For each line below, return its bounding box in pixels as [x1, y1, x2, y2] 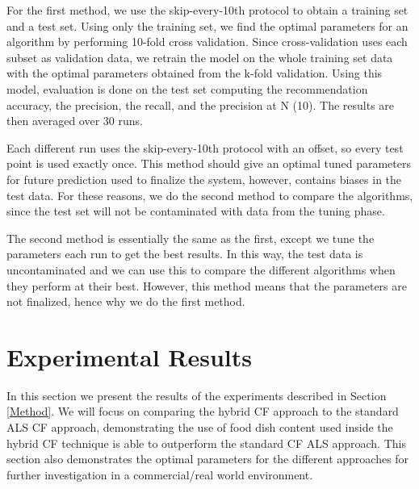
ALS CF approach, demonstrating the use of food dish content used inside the [6, 419, 393, 435]
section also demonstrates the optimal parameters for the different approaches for [6, 450, 409, 467]
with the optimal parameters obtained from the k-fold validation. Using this [6, 65, 383, 81]
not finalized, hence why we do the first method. [6, 293, 245, 310]
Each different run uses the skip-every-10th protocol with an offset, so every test [6, 139, 404, 156]
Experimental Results [6, 340, 252, 373]
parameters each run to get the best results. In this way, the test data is [6, 245, 363, 262]
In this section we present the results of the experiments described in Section [6, 387, 387, 403]
